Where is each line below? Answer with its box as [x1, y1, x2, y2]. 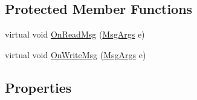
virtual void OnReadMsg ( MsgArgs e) [5, 28, 145, 41]
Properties [5, 78, 72, 96]
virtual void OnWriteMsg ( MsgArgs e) [5, 48, 146, 61]
